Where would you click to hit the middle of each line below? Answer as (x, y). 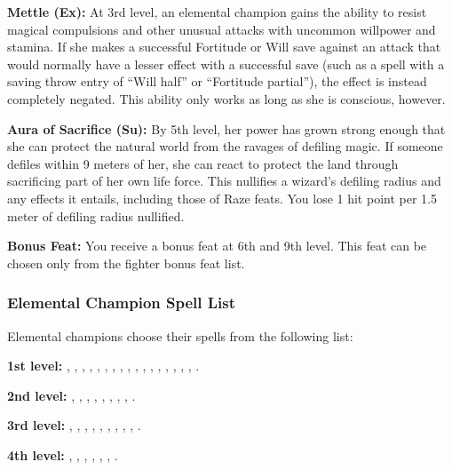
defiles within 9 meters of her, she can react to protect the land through (203, 163)
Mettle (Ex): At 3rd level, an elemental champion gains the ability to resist (217, 12)
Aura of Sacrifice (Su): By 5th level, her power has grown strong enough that (226, 128)
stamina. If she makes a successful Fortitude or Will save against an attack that (224, 47)
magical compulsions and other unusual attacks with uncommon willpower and (222, 29)
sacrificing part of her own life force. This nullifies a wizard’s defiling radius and (224, 181)
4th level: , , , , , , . (63, 454)
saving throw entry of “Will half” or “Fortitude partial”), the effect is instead (217, 81)
